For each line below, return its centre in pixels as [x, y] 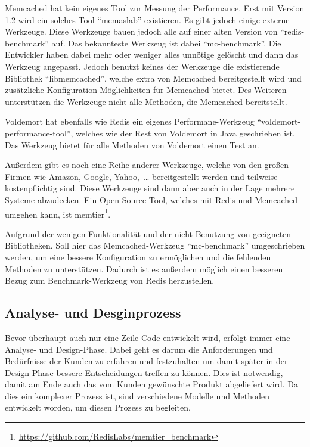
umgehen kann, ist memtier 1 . [58, 213]
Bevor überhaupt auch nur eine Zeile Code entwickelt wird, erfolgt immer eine [148, 337]
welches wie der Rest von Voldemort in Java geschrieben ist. [185, 133]
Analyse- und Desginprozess [93, 313]
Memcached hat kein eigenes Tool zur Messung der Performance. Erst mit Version [155, 8]
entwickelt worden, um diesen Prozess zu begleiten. [98, 407]
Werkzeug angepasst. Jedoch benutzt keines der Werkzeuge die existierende [142, 66]
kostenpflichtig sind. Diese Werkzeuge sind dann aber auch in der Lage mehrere [150, 188]
